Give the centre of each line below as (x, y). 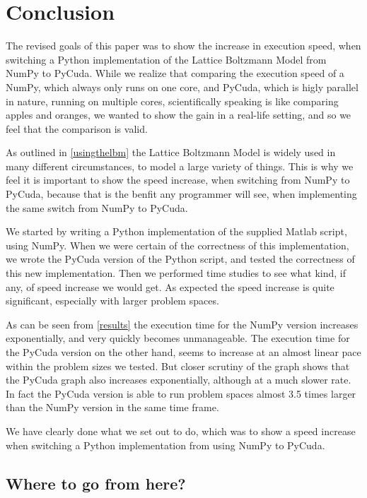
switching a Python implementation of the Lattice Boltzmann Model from (166, 59)
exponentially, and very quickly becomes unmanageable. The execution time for (178, 338)
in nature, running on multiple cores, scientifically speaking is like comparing (172, 101)
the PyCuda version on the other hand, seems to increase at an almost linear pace (183, 352)
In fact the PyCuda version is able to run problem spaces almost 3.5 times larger (181, 393)
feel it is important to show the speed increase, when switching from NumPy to (178, 180)
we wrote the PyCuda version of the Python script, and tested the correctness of (180, 259)
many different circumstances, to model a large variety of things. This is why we (180, 166)
